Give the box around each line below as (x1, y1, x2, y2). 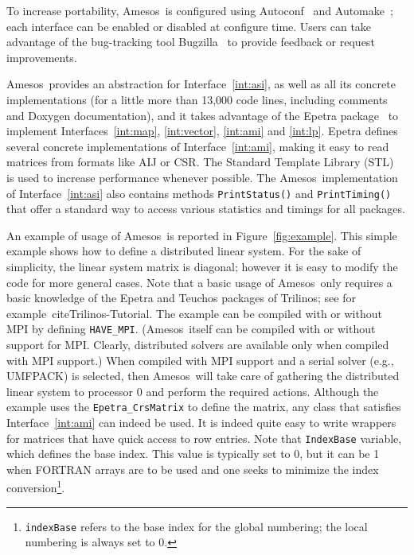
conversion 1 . (6, 477, 65, 496)
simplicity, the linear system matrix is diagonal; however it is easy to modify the (6, 258, 398, 274)
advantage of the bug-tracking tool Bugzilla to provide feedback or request (6, 33, 375, 50)
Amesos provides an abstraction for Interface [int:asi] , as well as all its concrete (6, 76, 396, 92)
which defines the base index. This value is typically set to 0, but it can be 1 (6, 445, 380, 462)
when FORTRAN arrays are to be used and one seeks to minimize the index (6, 460, 379, 477)
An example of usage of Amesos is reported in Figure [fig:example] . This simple (6, 227, 397, 243)
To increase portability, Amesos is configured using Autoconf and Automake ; (6, 2, 393, 18)
